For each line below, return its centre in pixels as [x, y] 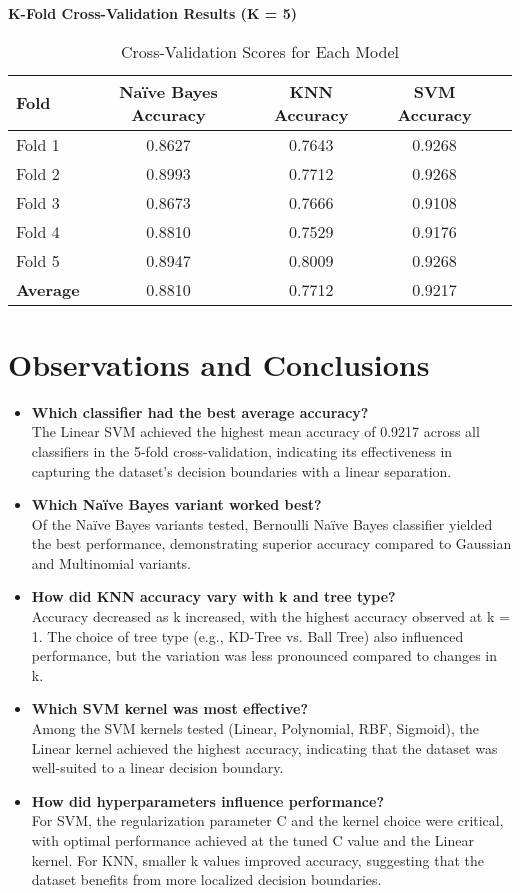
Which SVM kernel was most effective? [170, 708]
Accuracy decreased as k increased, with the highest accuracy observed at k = [270, 616]
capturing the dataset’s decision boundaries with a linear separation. [241, 470]
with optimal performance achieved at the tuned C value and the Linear [252, 840]
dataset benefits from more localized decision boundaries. [206, 879]
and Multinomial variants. [111, 562]
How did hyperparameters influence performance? [207, 800]
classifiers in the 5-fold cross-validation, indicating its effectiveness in [242, 450]
